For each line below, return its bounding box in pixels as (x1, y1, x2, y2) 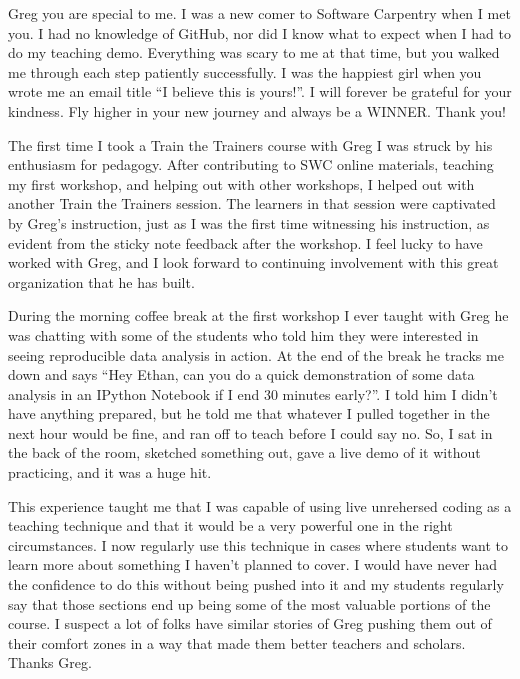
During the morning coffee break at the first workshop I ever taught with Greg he (8, 305, 509, 326)
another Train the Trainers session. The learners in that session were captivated (8, 193, 496, 214)
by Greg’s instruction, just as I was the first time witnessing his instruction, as (8, 212, 490, 233)
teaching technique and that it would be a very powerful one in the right (8, 515, 453, 536)
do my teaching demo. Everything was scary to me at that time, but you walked (8, 42, 500, 63)
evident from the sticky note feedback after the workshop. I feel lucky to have (8, 232, 483, 253)
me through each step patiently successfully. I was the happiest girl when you (8, 61, 482, 82)
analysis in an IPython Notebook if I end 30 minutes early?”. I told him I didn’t (8, 383, 498, 404)
